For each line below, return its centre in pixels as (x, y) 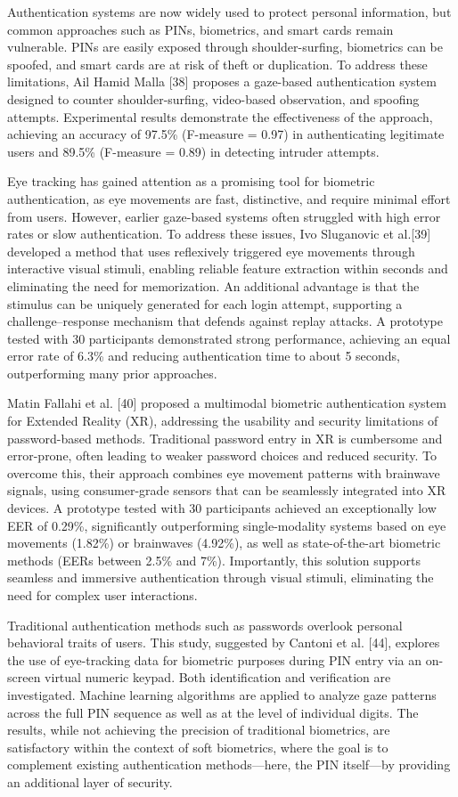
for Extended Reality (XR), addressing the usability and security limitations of (223, 421)
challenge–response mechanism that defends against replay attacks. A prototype (225, 321)
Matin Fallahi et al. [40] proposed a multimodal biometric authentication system (227, 403)
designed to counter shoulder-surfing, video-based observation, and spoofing (213, 98)
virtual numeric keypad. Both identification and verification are (218, 677)
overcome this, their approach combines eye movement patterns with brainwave (224, 472)
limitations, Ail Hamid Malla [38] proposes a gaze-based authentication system (222, 81)
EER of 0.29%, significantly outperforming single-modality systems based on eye (227, 525)
